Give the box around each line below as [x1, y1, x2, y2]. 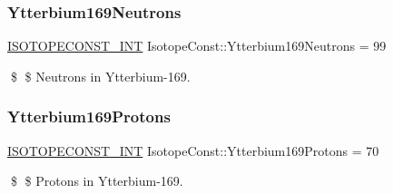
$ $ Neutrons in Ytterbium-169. [10, 66, 191, 85]
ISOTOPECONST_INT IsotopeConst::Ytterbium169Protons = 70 [7, 141, 379, 160]
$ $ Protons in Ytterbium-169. [10, 171, 183, 190]
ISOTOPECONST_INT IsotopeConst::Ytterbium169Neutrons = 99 [7, 36, 387, 55]
